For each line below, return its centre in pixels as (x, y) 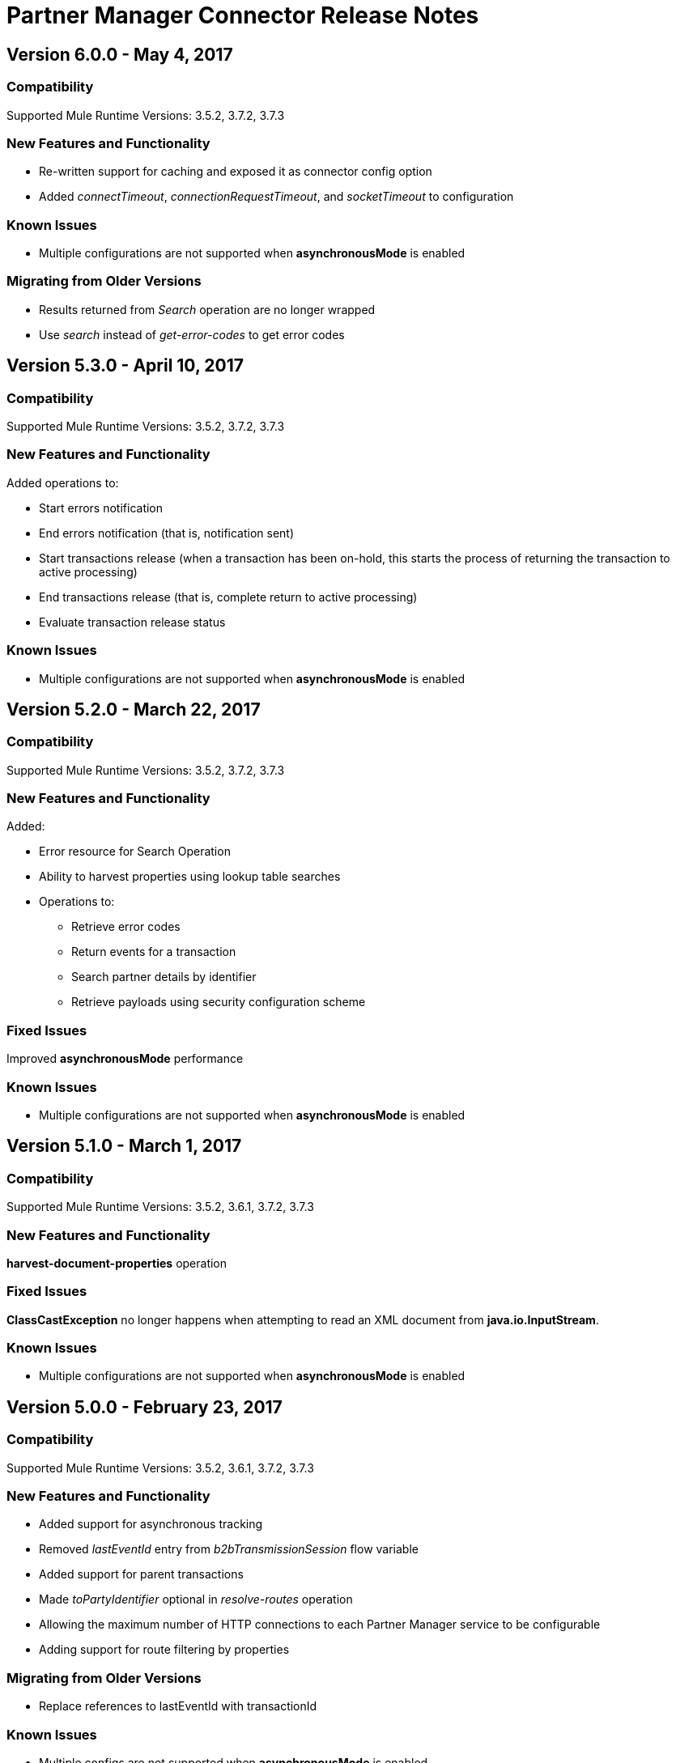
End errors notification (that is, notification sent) (167, 533)
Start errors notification (101, 508)
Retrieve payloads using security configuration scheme (219, 1002)
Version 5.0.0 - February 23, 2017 (145, 1407)
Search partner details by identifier (164, 977)
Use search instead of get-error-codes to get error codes (192, 334)
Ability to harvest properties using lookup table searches (190, 877)
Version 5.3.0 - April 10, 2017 (125, 366)
